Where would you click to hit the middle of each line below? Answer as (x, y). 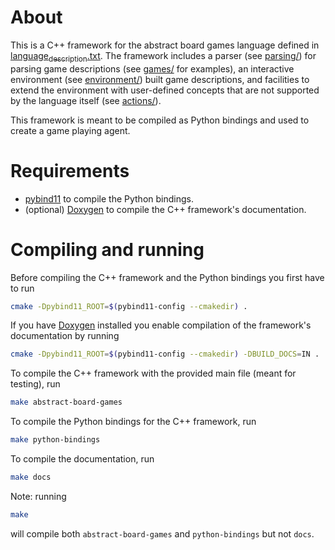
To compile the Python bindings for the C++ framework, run (133, 422)
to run (22, 288)
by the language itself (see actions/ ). (86, 100)
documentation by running (65, 336)
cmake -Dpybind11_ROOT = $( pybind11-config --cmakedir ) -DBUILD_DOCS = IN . (165, 354)
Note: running (38, 496)
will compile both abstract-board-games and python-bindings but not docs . (162, 533)
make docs (31, 477)
